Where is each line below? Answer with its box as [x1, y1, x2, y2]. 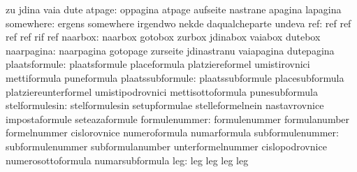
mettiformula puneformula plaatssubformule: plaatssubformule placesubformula [6, 70, 344, 85]
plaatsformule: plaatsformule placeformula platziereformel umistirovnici [6, 57, 310, 71]
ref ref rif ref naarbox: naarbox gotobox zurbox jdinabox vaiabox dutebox [6, 29, 321, 44]
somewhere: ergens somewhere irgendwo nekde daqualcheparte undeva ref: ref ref [6, 15, 351, 30]
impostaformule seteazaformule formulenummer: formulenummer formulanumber [6, 111, 350, 126]
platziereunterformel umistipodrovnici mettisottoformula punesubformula [6, 84, 318, 99]
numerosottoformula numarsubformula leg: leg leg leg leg [6, 152, 249, 167]
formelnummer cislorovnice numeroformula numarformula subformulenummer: [6, 125, 339, 140]
